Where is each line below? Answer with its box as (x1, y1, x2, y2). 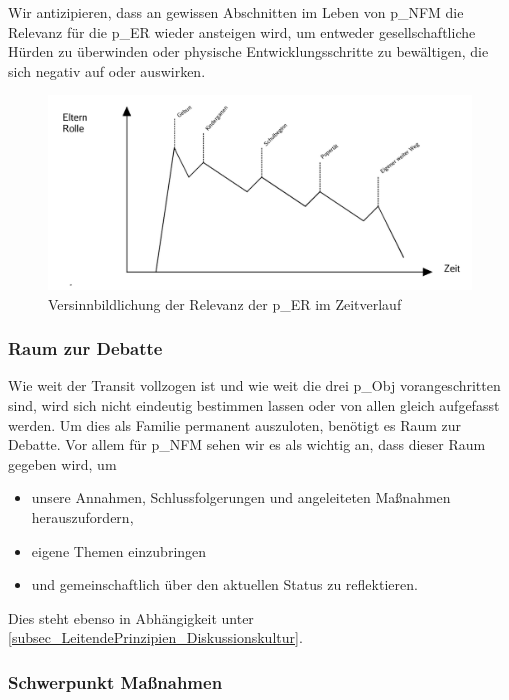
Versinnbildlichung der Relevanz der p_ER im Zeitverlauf (48, 293, 402, 314)
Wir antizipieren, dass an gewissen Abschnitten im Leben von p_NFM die (8, 2, 464, 22)
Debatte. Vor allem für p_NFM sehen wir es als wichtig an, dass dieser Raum (8, 434, 486, 455)
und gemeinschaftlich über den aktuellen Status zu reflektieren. (31, 574, 418, 595)
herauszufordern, (31, 506, 134, 527)
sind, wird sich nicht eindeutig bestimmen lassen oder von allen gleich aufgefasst (8, 394, 500, 415)
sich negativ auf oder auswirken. (8, 60, 206, 81)
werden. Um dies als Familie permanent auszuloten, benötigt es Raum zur (8, 414, 462, 435)
